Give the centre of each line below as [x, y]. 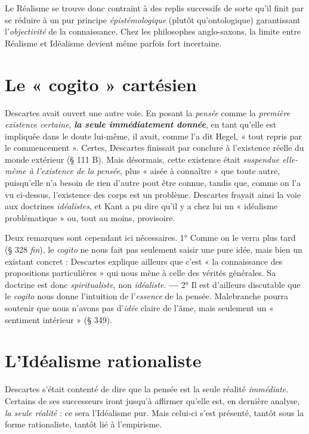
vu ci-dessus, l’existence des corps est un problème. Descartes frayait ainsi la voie [153, 194]
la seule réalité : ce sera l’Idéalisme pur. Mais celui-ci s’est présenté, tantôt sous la [154, 412]
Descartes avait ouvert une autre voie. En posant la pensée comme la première [148, 112]
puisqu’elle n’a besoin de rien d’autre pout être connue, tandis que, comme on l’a [153, 183]
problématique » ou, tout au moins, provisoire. [90, 217]
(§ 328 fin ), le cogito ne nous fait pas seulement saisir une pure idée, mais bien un [154, 249]
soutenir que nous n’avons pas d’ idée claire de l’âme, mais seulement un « [139, 308]
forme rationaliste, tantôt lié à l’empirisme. [84, 424]
